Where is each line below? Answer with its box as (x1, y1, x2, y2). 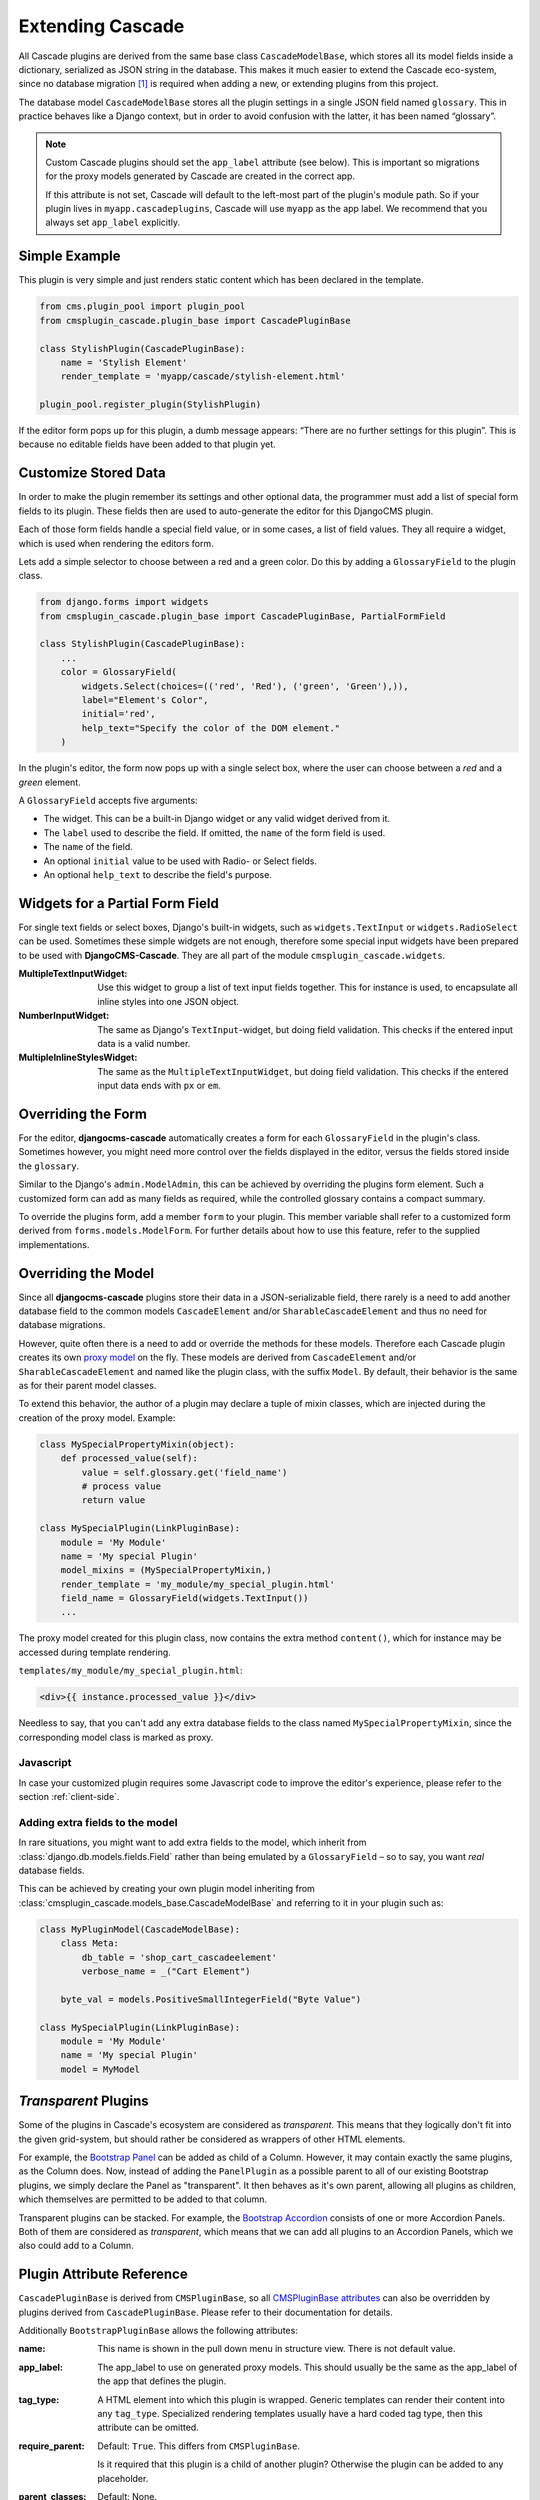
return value (81, 1495, 146, 1506)
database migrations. (18, 1319, 106, 1331)
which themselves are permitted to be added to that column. (18, 2193, 268, 2205)
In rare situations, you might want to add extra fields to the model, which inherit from (18, 1836, 367, 1849)
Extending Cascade (18, 15, 185, 37)
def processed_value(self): (60, 1453, 199, 1464)
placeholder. (97, 2472, 149, 2484)
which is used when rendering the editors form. (18, 537, 214, 549)
